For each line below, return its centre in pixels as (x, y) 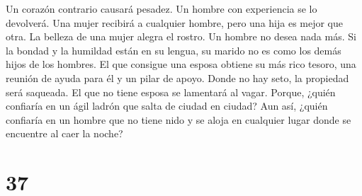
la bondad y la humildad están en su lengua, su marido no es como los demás (174, 50)
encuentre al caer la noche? (64, 133)
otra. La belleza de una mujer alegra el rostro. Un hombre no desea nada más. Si (181, 36)
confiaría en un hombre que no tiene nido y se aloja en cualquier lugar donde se (179, 119)
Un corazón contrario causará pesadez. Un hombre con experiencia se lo (162, 8)
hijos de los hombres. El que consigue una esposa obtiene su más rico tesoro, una (181, 64)
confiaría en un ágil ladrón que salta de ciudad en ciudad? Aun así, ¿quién (167, 106)
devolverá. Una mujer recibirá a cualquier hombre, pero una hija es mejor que (175, 22)
